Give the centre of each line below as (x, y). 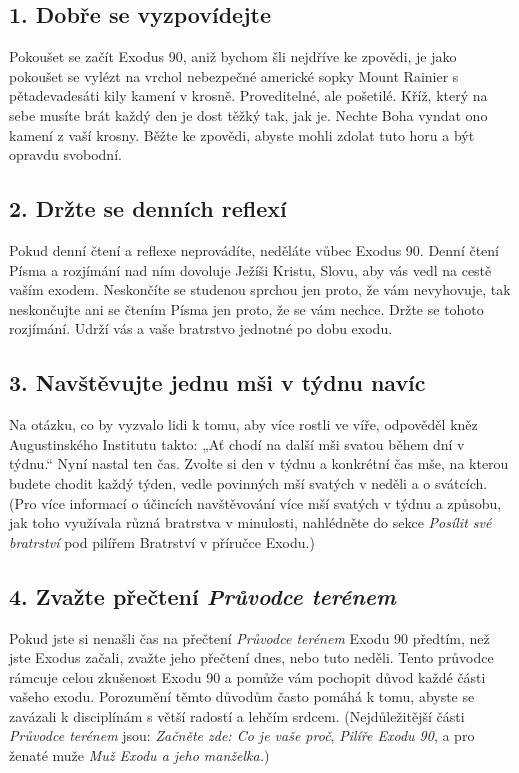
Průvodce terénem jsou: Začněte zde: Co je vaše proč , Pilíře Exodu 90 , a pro (242, 735)
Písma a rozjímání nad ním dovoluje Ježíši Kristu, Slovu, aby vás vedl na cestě (250, 269)
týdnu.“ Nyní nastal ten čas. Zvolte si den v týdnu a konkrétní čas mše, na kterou (259, 463)
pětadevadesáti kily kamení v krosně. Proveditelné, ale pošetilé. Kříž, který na (248, 95)
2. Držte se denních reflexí (148, 208)
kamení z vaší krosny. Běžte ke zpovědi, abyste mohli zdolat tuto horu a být (242, 134)
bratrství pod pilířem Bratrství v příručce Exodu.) (162, 541)
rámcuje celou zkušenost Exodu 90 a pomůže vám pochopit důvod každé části (247, 676)
